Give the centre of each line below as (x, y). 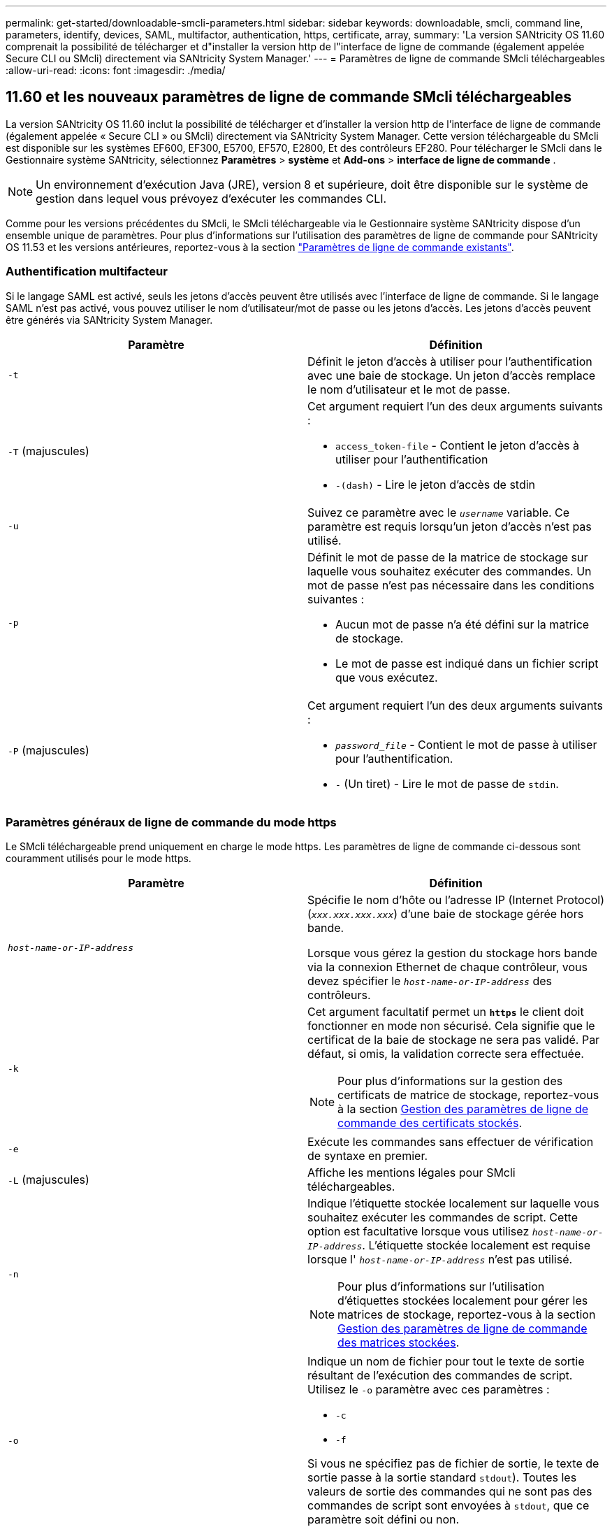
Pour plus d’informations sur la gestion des (450, 1081)
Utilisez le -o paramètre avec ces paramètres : (429, 1390)
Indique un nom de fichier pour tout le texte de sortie (446, 1362)
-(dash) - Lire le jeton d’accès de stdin (436, 484)
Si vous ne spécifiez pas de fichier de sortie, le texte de (453, 1464)
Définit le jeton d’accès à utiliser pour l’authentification (450, 361)
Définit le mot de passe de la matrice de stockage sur (448, 557)
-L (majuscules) (49, 1180)
